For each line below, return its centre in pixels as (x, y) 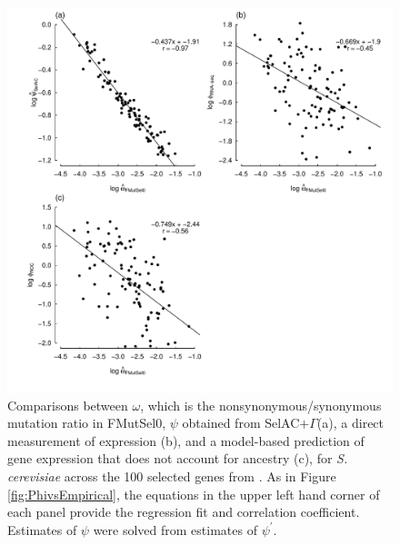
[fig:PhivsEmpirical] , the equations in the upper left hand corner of (194, 494)
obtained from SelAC (241, 423)
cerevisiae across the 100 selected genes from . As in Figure (172, 476)
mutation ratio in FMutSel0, (87, 423)
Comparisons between (68, 405)
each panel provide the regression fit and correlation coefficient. (184, 512)
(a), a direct (350, 423)
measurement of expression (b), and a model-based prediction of (186, 440)
